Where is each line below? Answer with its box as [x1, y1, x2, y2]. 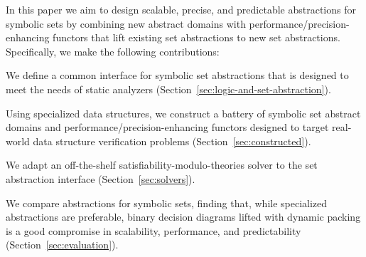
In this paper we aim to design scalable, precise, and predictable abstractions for [6, 2, 356, 16]
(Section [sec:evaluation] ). [6, 237, 119, 252]
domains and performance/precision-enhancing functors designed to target [6, 120, 329, 135]
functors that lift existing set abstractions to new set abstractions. [53, 30, 340, 45]
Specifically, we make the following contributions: [6, 43, 220, 58]
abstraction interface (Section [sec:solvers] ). [6, 171, 195, 186]
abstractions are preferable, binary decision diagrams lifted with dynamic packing [6, 209, 361, 224]
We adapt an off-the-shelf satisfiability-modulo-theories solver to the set [6, 157, 318, 172]
